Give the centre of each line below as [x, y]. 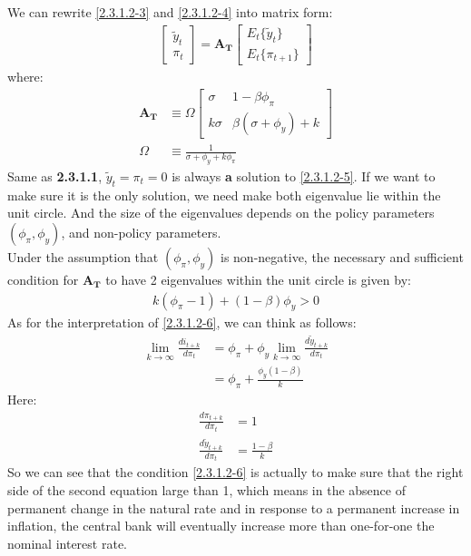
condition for [43, 279]
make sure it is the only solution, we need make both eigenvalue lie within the [224, 195]
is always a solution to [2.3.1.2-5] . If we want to [304, 176]
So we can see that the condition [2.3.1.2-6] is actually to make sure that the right [235, 472]
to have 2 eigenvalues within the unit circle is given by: [258, 279]
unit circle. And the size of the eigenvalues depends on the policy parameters [221, 213]
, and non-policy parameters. [141, 232]
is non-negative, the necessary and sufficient [342, 256]
